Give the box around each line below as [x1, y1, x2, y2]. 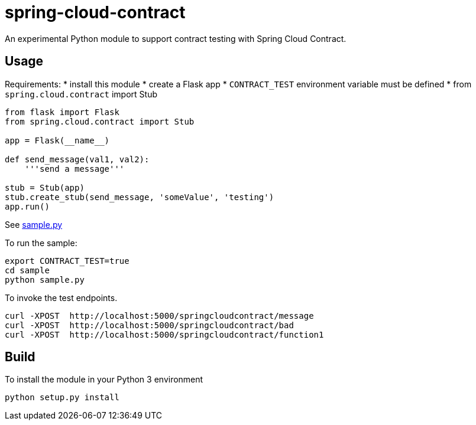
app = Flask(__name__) [5, 135, 110, 145]
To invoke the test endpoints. [5, 292, 118, 303]
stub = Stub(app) [5, 182, 85, 192]
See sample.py [5, 219, 63, 230]
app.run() [5, 201, 50, 211]
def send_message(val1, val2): [5, 154, 150, 164]
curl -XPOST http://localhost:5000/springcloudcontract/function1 [5, 329, 324, 339]
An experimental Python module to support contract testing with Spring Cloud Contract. [5, 33, 347, 44]
